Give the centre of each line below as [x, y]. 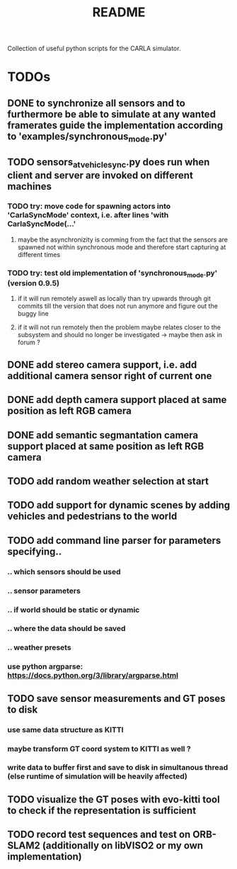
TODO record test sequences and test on [99, 835]
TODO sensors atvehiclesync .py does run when [109, 163]
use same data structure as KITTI [65, 729]
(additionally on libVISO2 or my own [123, 846]
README [119, 12]
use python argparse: [45, 666]
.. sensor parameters [44, 591]
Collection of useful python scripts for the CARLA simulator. [94, 49]
